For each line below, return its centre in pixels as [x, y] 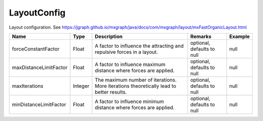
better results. [111, 92]
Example [240, 36]
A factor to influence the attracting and [139, 46]
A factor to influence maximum [130, 64]
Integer [81, 86]
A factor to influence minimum [129, 101]
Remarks [201, 36]
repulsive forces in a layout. [126, 52]
